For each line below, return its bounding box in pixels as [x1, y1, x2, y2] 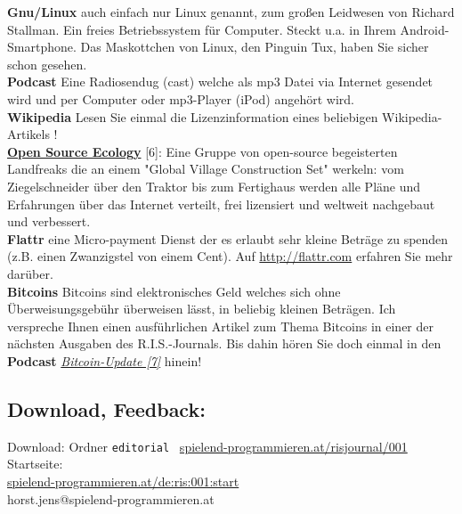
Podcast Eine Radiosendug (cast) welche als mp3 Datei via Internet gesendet [7, 72, 434, 91]
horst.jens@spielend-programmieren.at [7, 489, 215, 508]
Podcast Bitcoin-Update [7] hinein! [7, 351, 202, 370]
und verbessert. [7, 212, 91, 231]
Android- [400, 20, 450, 38]
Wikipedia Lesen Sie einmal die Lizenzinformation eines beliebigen [7, 107, 378, 126]
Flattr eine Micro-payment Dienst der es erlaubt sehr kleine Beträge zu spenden [7, 229, 449, 248]
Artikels [7, 125, 50, 143]
